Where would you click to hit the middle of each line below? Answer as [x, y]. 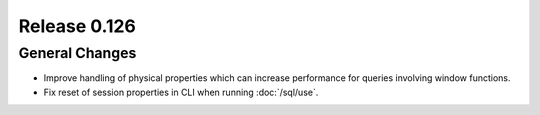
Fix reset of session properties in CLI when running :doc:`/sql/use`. [181, 92]
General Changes [77, 53]
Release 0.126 [77, 26]
